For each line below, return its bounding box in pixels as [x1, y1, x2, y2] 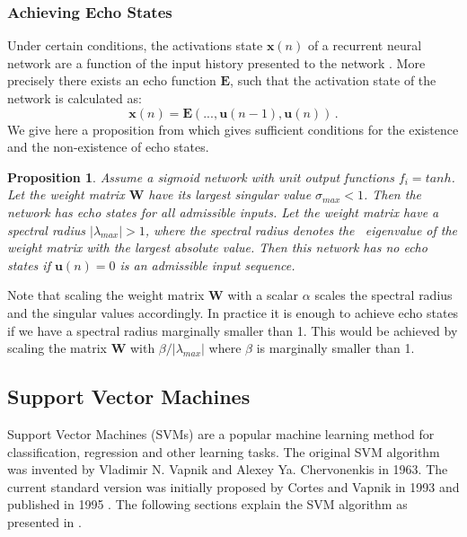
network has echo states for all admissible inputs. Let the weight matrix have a [7, 202, 439, 221]
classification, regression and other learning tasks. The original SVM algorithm [7, 442, 440, 461]
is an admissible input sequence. [119, 255, 295, 274]
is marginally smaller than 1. [256, 339, 415, 357]
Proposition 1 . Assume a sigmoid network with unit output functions [7, 167, 394, 186]
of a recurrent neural [307, 36, 422, 55]
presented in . [7, 512, 82, 531]
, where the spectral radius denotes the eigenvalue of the [145, 220, 458, 239]
